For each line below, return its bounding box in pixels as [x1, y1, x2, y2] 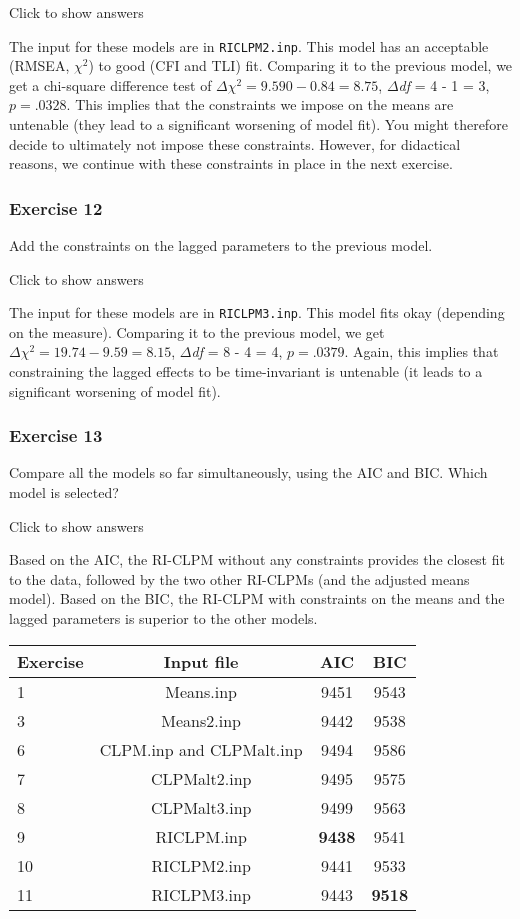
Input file [163, 649, 239, 673]
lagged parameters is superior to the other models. [9, 608, 318, 629]
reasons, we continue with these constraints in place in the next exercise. [9, 153, 453, 174]
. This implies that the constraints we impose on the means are [66, 94, 454, 115]
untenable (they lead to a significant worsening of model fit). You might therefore [9, 114, 508, 135]
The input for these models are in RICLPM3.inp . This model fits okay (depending [9, 302, 505, 323]
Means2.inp [161, 708, 242, 732]
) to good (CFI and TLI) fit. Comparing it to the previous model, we [88, 55, 513, 76]
